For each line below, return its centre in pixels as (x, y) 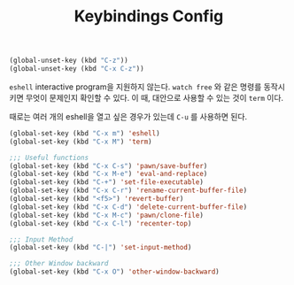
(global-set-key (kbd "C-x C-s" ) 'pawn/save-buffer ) (108, 166)
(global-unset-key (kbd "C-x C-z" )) (77, 69)
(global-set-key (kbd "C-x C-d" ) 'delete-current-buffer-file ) (128, 207)
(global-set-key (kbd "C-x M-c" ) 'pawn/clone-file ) (106, 215)
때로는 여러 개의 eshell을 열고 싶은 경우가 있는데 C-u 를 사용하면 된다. (128, 116)
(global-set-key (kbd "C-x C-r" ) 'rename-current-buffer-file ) (128, 191)
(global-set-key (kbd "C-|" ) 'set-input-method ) (101, 248)
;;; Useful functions (49, 158)
